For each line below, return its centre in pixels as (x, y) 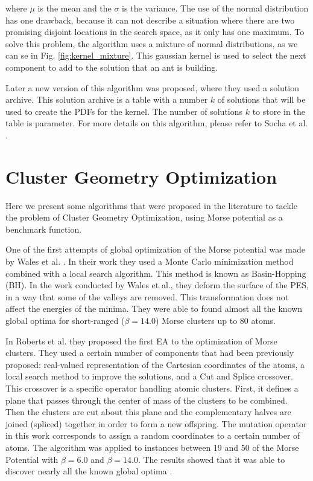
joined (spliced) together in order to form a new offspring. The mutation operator (156, 423)
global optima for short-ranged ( (65, 320)
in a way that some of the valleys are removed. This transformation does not (147, 296)
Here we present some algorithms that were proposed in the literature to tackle (151, 205)
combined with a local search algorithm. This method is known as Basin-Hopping (156, 273)
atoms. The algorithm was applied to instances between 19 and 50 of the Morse (152, 447)
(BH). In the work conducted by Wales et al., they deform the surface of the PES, (157, 285)
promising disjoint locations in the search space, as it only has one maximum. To (155, 32)
